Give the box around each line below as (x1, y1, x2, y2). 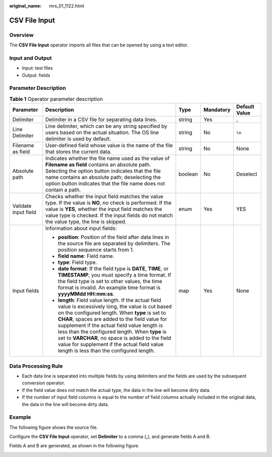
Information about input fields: (45, 225, 117, 232)
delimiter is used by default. (45, 135, 111, 142)
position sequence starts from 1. (58, 246, 134, 253)
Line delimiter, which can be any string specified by (45, 123, 167, 130)
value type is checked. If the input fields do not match (45, 212, 173, 219)
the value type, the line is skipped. (45, 218, 127, 225)
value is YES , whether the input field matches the (45, 206, 162, 213)
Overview (9, 31, 34, 38)
